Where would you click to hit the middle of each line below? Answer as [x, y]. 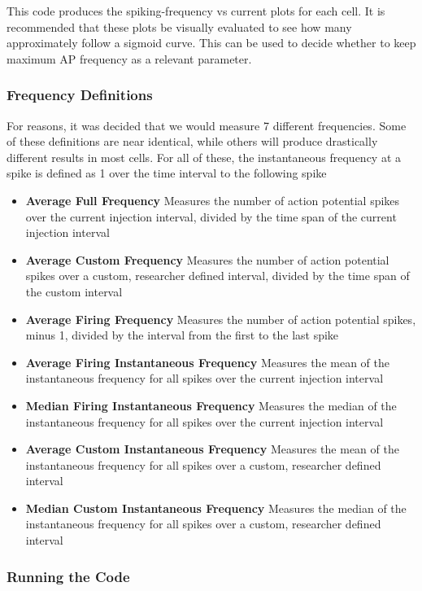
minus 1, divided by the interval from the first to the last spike [182, 335]
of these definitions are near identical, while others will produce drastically [192, 141]
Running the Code [68, 576]
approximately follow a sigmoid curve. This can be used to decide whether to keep [211, 43]
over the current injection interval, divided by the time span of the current [211, 216]
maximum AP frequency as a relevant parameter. [129, 58]
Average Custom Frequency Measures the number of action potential [207, 259]
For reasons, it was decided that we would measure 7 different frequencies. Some [207, 125]
